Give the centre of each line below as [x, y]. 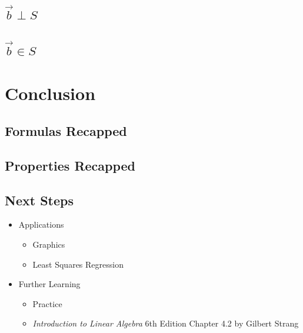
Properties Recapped [70, 165]
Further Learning [49, 284]
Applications [41, 224]
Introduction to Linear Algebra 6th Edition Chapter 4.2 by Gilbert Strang [166, 323]
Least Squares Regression [78, 264]
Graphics [49, 244]
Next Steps [39, 200]
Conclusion [50, 93]
